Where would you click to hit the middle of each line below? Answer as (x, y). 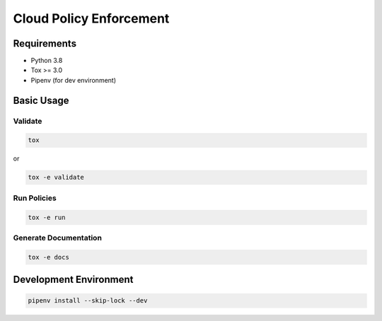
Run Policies (35, 198)
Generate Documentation (58, 238)
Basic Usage (41, 100)
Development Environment (73, 280)
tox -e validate (56, 177)
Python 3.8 (47, 61)
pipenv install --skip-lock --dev (88, 301)
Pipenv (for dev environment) (74, 80)
